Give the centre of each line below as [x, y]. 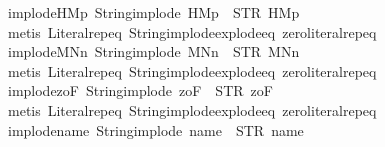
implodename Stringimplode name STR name [155, 129]
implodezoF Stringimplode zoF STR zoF [140, 90]
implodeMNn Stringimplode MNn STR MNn [153, 51]
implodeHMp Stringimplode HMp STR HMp [153, 12]
